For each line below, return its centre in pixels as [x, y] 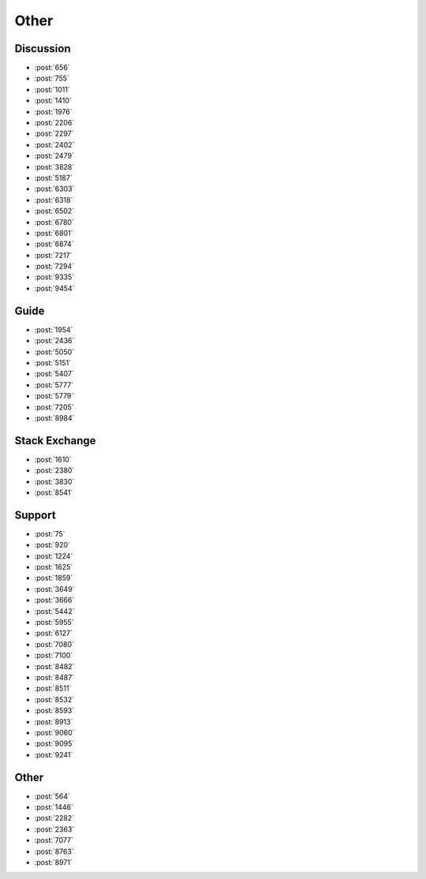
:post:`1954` [54, 329]
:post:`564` [52, 796]
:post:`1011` [52, 89]
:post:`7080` [54, 644]
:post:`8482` [54, 666]
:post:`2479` [54, 156]
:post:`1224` [54, 555]
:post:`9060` [54, 732]
